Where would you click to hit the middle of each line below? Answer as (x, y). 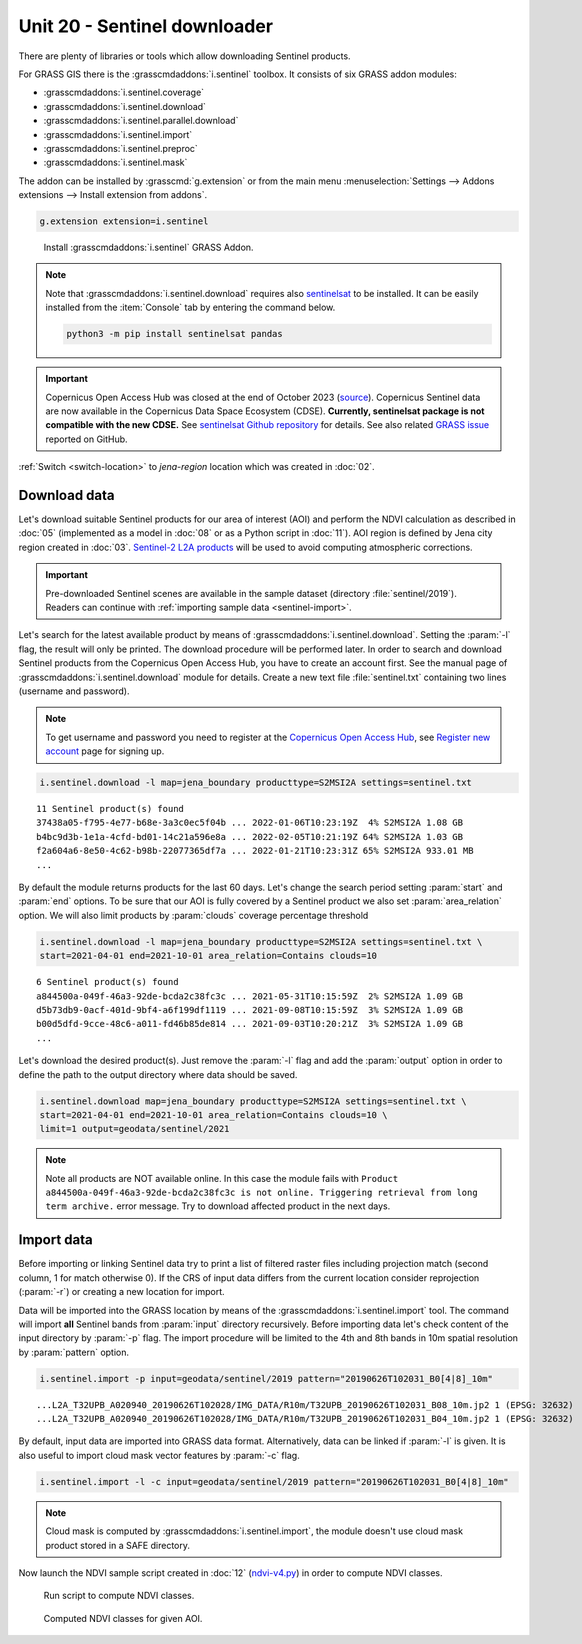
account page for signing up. (105, 751)
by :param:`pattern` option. (74, 1352)
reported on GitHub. (87, 439)
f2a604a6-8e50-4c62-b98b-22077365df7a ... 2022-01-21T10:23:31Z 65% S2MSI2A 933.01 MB (255, 851)
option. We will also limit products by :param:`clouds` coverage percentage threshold (193, 915)
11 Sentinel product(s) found (110, 809)
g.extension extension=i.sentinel (124, 221)
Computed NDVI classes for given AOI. (123, 1618)
